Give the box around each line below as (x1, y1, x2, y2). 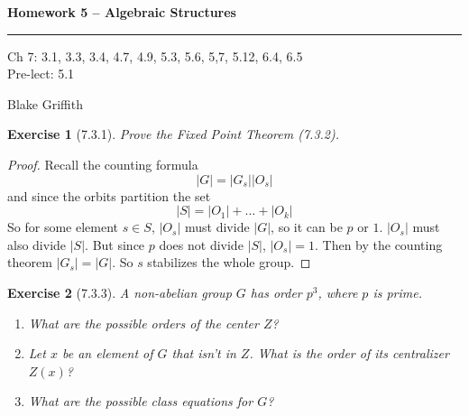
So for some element (7, 217, 118, 236)
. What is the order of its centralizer (249, 344, 449, 363)
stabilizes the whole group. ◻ (147, 253, 311, 272)
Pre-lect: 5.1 (7, 64, 75, 83)
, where (317, 282, 358, 301)
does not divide (159, 235, 244, 254)
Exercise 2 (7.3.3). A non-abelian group (7, 282, 232, 301)
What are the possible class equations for (28, 392, 253, 411)
